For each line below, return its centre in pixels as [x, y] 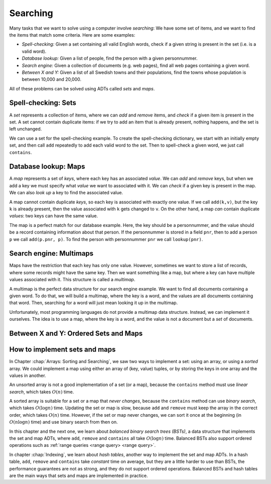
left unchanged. [26, 129]
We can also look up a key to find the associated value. [66, 193]
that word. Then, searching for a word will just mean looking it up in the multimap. [94, 303]
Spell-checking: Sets [43, 103]
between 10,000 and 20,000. [52, 79]
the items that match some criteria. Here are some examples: [72, 35]
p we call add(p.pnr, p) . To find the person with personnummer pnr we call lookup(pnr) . [106, 239]
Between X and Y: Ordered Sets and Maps [76, 334]
